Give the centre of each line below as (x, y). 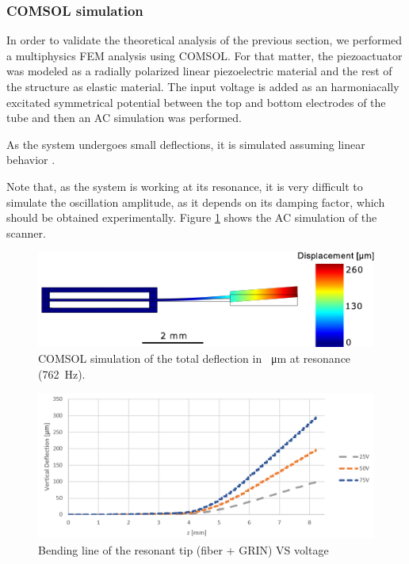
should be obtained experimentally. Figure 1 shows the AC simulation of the (192, 217)
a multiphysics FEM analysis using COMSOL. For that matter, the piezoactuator (204, 55)
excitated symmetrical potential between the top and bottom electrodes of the (196, 102)
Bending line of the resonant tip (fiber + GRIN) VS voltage (183, 549)
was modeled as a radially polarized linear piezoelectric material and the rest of (199, 71)
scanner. (26, 232)
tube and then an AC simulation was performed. (124, 118)
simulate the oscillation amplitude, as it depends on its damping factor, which (196, 202)
